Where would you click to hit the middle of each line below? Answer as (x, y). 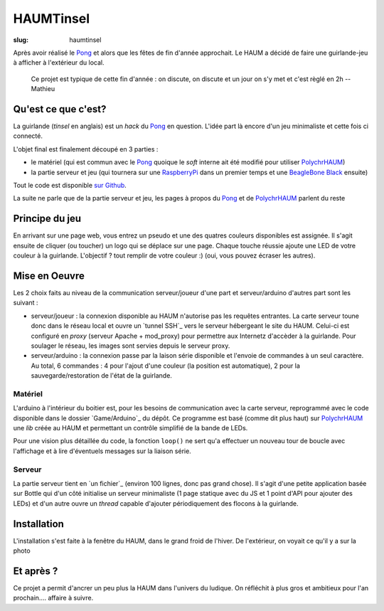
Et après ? (36, 571)
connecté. (28, 136)
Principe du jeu (47, 219)
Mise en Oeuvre (49, 276)
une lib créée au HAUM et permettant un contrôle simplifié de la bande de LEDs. (130, 428)
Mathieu (43, 89)
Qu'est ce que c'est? (60, 109)
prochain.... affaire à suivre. (53, 598)
